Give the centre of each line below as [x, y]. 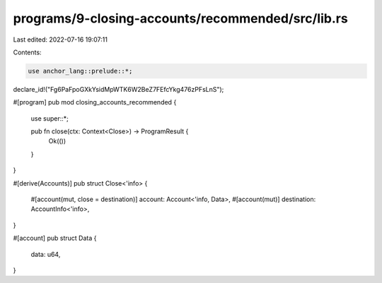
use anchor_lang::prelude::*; [80, 71]
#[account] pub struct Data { [55, 238]
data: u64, [46, 254]
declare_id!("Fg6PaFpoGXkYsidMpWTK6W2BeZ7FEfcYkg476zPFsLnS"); [118, 89]
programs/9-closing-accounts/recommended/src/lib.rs [180, 18]
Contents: [27, 52]
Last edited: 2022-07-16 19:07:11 [60, 40]
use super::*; [50, 118]
